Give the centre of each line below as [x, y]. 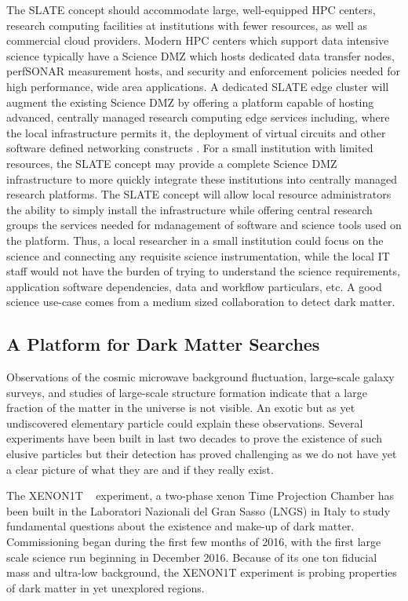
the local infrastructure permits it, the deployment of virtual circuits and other [196, 132]
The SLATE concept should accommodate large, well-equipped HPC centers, [191, 9]
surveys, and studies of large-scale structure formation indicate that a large [187, 392]
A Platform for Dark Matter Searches [163, 344]
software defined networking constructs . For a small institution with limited [190, 148]
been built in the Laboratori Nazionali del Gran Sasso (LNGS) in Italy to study [199, 510]
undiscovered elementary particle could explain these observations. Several [185, 423]
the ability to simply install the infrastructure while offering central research [189, 209]
